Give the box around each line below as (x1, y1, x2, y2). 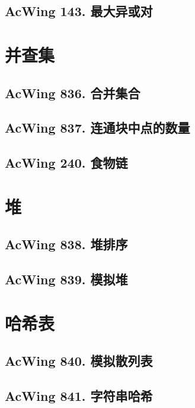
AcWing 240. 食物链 (5, 153, 128, 172)
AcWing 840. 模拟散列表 (5, 351, 153, 370)
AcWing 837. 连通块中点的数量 (5, 118, 190, 137)
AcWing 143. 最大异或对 (5, 2, 153, 20)
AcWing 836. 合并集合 (5, 83, 140, 102)
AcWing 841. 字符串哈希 (5, 386, 153, 404)
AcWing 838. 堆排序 (5, 235, 128, 253)
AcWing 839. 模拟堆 (5, 270, 128, 288)
